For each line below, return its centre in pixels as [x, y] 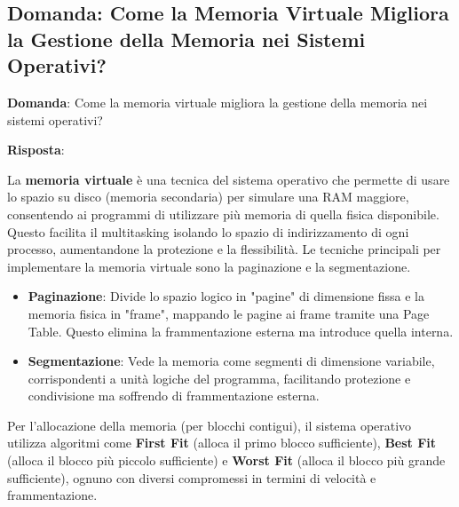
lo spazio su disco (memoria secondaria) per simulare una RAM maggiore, [208, 197]
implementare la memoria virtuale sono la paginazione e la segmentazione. [209, 266]
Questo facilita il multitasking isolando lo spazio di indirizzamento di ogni [208, 231]
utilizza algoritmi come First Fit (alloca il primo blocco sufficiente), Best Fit [222, 443]
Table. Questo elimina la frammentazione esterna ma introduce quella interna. [241, 331]
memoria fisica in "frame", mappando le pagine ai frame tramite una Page [229, 313]
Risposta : [36, 150]
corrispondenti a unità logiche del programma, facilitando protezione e [219, 378]
